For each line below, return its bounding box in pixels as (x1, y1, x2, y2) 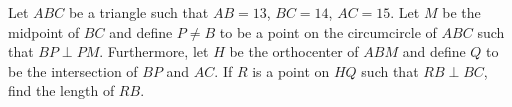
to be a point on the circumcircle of (219, 21, 437, 42)
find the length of (8, 80, 115, 101)
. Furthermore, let (99, 41, 209, 62)
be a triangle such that (68, 2, 209, 22)
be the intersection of (8, 60, 138, 81)
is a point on (252, 60, 330, 81)
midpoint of (8, 21, 80, 42)
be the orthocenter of (229, 41, 359, 62)
